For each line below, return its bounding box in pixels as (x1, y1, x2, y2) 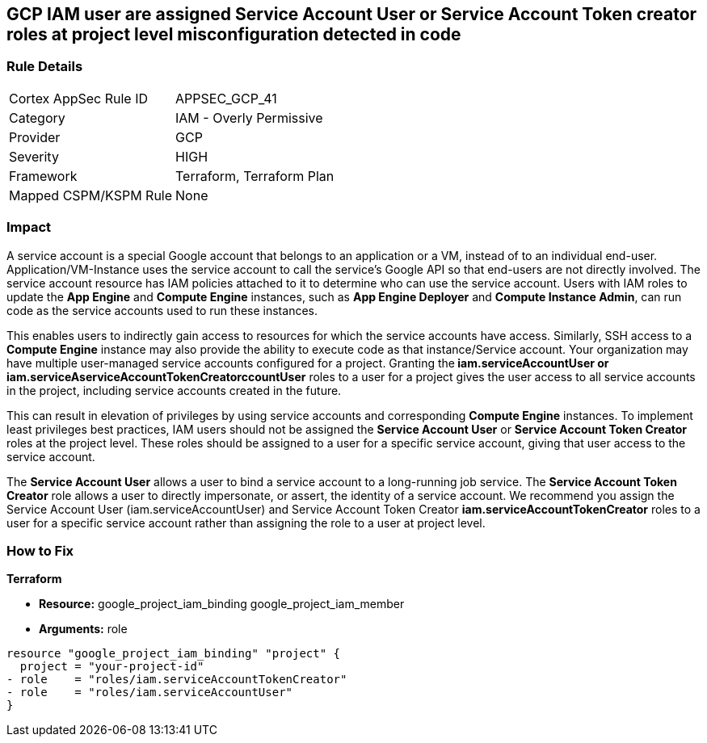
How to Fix (6, 542, 74, 559)
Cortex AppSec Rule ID (9, 90, 149, 107)
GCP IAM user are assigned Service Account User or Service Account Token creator (6, 4, 697, 24)
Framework (9, 167, 78, 184)
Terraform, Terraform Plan (175, 167, 335, 184)
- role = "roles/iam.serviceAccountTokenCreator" (6, 673, 347, 686)
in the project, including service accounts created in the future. (6, 383, 342, 397)
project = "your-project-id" (19, 660, 204, 674)
